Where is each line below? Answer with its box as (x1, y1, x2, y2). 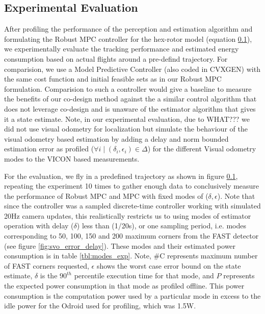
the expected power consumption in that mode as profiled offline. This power (4, 280, 245, 291)
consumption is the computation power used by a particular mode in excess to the (4, 290, 261, 301)
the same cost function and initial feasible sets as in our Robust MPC (4, 73, 222, 84)
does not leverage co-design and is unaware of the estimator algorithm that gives (4, 103, 256, 114)
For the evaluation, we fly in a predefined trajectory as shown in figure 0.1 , (4, 170, 238, 181)
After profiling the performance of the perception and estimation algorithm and (4, 23, 253, 34)
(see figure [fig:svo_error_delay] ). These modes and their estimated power (4, 240, 236, 251)
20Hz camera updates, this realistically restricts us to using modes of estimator (4, 210, 251, 221)
